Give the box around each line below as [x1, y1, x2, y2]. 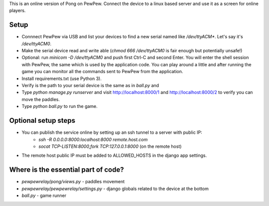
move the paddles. [21, 96, 60, 102]
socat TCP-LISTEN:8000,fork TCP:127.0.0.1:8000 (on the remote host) [38, 143, 182, 149]
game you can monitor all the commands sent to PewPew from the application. [21, 69, 183, 75]
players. [9, 7, 26, 13]
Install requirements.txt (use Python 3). [21, 75, 102, 82]
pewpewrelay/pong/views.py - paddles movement [21, 179, 125, 185]
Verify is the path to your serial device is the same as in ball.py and [21, 83, 159, 89]
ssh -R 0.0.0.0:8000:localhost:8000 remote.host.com [38, 136, 148, 142]
